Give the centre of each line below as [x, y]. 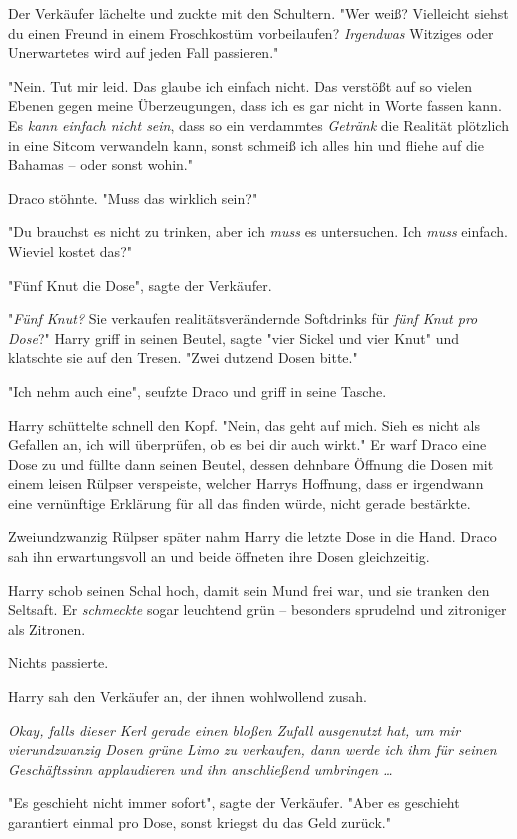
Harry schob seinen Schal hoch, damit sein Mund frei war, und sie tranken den [249, 589]
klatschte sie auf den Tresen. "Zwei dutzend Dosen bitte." [183, 357]
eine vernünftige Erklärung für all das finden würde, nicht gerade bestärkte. [239, 502]
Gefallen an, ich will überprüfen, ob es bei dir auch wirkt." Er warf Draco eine [247, 444]
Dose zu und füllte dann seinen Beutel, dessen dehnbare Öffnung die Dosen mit [251, 463]
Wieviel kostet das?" [70, 250]
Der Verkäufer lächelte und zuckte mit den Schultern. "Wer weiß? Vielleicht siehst [258, 13]
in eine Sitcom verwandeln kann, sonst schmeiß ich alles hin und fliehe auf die [246, 144]
